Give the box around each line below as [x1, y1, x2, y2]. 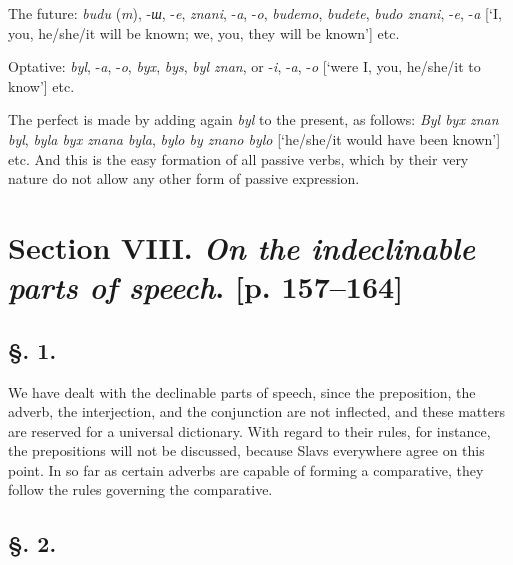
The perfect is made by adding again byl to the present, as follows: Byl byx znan [8, 109, 499, 130]
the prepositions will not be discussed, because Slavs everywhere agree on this [8, 440, 485, 461]
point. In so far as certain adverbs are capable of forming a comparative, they [8, 459, 484, 480]
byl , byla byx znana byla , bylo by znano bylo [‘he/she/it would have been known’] [8, 128, 501, 149]
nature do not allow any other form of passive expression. [8, 168, 360, 189]
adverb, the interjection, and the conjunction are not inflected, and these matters [8, 401, 505, 422]
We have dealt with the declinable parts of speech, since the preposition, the [8, 381, 476, 402]
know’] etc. [8, 75, 75, 96]
